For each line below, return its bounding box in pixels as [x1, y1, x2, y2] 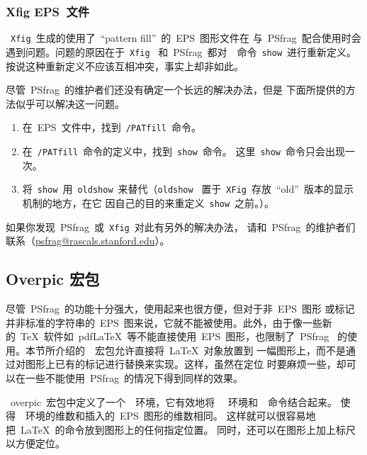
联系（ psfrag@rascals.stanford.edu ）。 [6, 233, 170, 248]
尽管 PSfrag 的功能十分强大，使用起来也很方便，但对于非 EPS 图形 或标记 [6, 300, 355, 315]
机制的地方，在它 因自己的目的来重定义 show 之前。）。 [22, 195, 275, 210]
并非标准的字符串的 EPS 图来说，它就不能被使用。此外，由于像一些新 [6, 315, 332, 330]
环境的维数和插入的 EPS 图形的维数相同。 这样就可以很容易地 [25, 408, 316, 423]
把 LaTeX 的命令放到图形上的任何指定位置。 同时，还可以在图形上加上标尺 [6, 422, 356, 437]
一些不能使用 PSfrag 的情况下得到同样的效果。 [25, 370, 244, 385]
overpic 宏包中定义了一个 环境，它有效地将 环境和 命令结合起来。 [11, 394, 337, 409]
